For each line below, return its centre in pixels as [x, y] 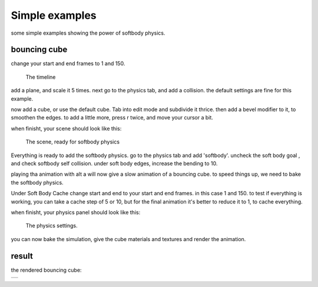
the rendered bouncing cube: [46, 270]
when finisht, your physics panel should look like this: [76, 212]
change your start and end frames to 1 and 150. [68, 64]
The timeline [41, 77]
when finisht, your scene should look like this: [66, 128]
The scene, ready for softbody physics [73, 142]
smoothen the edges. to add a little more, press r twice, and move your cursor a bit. [112, 118]
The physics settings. [52, 226]
